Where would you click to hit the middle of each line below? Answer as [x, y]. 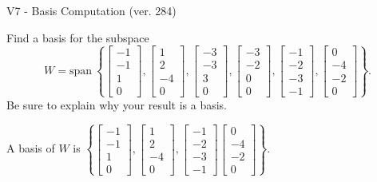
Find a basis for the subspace [78, 37]
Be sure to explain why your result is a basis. [117, 104]
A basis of [31, 148]
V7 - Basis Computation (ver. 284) [91, 10]
